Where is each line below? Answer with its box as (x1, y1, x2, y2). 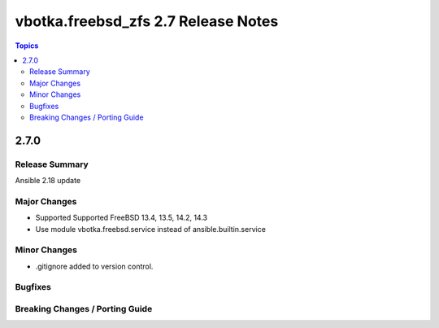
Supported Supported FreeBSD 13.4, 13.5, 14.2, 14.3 (35, 212, 207, 223)
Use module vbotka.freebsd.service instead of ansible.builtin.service (35, 224, 266, 234)
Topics (15, 41, 39, 50)
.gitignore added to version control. (35, 261, 154, 271)
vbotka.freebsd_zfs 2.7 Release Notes (15, 12, 279, 30)
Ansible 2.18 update (15, 176, 81, 186)
